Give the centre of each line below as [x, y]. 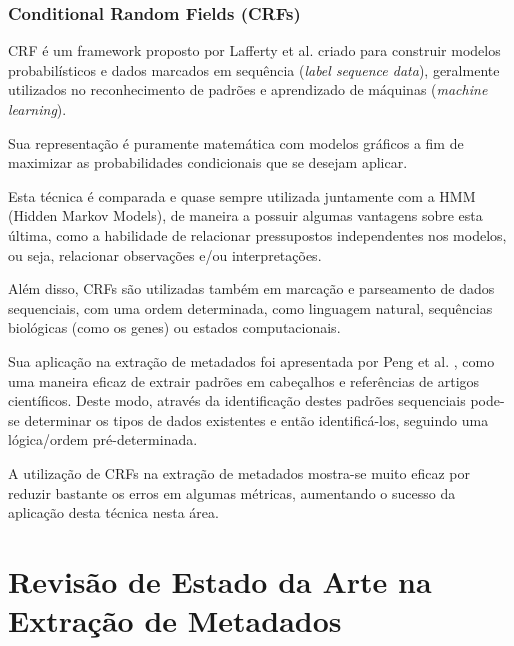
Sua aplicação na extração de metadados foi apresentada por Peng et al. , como [251, 360]
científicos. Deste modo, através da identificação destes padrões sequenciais [237, 400]
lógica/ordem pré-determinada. [103, 439]
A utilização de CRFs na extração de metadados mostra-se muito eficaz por [239, 472]
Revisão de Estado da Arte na [220, 580]
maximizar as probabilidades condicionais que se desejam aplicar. [208, 162]
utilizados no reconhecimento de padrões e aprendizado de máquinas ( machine [248, 89]
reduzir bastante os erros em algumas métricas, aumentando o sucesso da [232, 492]
